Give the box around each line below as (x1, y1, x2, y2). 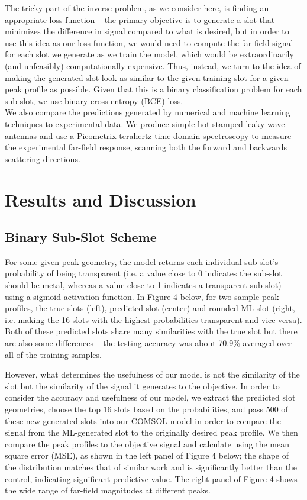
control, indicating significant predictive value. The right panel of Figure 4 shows (5, 472, 298, 485)
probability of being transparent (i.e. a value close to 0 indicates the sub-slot (5, 267, 282, 279)
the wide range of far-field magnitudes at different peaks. (5, 484, 211, 496)
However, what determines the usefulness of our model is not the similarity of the (5, 368, 300, 380)
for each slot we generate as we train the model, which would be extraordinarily (5, 48, 294, 60)
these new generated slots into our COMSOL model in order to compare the (5, 414, 281, 427)
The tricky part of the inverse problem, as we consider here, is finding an (5, 2, 269, 14)
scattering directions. (5, 152, 80, 164)
